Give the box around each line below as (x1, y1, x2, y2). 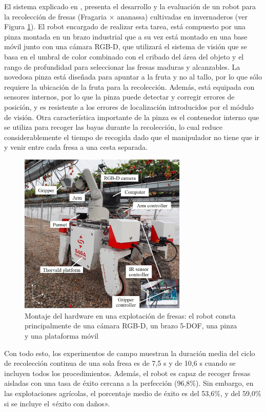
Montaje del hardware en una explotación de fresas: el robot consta (25, 310, 236, 321)
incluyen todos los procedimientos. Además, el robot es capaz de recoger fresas (4, 367, 251, 378)
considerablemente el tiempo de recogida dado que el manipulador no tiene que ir (4, 131, 260, 142)
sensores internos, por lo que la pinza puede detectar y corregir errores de (4, 91, 235, 102)
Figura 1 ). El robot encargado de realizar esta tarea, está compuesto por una (4, 21, 246, 32)
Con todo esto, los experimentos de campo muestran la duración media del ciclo (4, 347, 255, 358)
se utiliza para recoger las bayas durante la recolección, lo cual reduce (4, 122, 222, 132)
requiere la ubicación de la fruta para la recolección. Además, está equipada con (4, 81, 255, 92)
